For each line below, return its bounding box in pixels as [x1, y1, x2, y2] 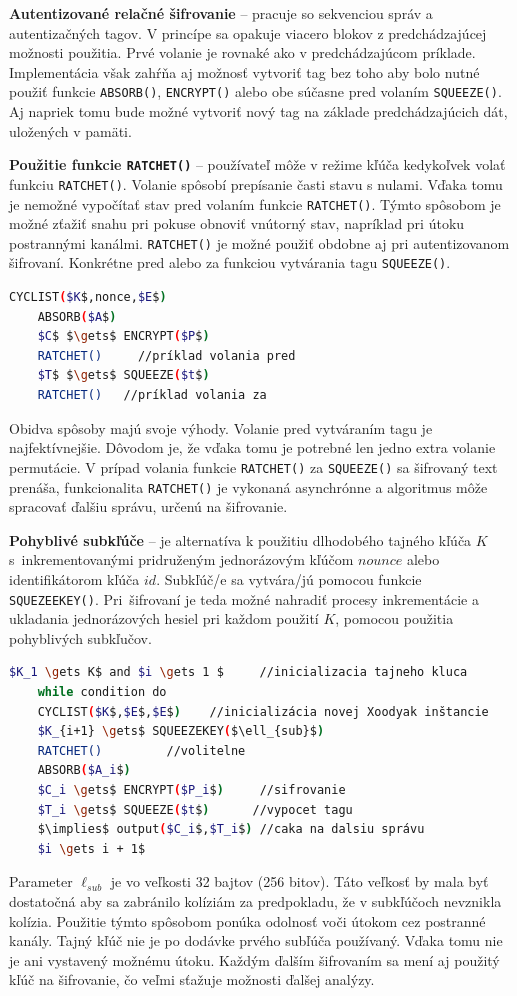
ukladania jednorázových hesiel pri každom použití [9, 608, 319, 629]
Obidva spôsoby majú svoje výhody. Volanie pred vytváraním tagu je [9, 417, 433, 438]
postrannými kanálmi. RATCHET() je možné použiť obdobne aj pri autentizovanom [9, 232, 510, 253]
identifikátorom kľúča [9, 568, 140, 589]
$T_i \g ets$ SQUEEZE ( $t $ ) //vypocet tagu [37, 802, 353, 817]
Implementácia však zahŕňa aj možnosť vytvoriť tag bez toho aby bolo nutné [9, 61, 480, 82]
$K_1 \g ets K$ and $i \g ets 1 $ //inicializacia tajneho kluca [9, 665, 468, 680]
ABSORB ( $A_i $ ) [37, 763, 131, 778]
